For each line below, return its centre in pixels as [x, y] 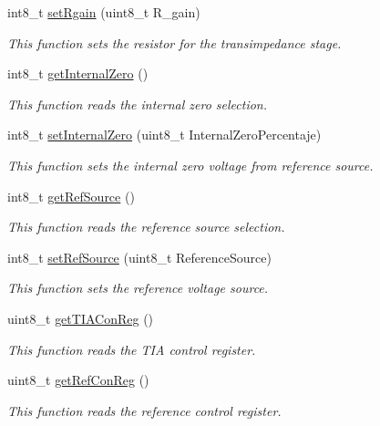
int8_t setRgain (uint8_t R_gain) [104, 12]
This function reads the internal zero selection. [138, 104]
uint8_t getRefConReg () [78, 380]
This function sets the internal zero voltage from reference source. [190, 165]
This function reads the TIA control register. [132, 349]
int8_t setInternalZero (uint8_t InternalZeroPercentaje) [164, 135]
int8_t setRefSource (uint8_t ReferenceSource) [139, 257]
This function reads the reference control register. [144, 410]
